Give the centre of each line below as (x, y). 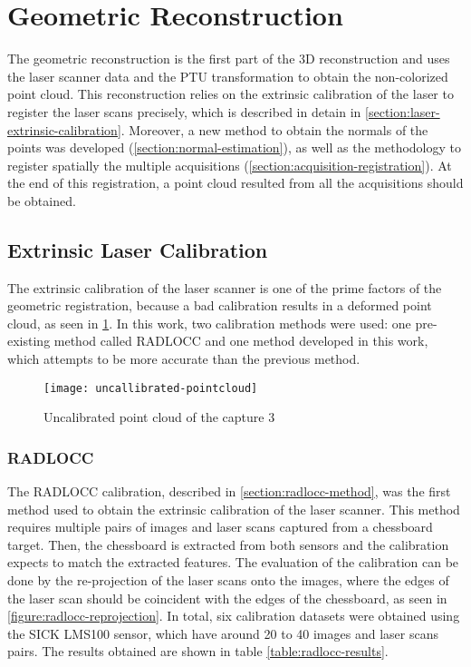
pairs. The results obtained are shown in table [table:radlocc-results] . (198, 651)
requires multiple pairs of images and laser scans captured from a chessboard (220, 527)
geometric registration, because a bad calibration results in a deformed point (220, 305)
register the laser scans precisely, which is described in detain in (184, 111)
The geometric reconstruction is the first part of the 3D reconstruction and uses (229, 59)
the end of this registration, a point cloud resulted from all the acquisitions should (235, 183)
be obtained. (42, 200)
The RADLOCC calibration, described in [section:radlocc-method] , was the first (229, 491)
